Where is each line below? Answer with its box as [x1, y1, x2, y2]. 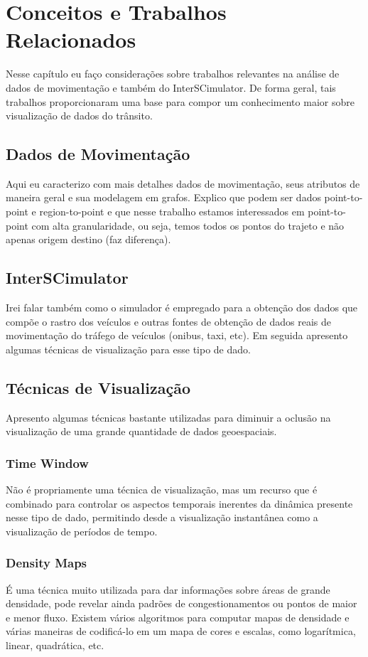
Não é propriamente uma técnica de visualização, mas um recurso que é [6, 482, 318, 497]
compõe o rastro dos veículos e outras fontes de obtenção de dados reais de [6, 314, 331, 328]
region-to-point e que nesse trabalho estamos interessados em [39, 204, 305, 219]
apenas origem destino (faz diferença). [6, 232, 171, 247]
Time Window [6, 454, 89, 471]
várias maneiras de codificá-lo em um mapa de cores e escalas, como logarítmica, [6, 624, 356, 639]
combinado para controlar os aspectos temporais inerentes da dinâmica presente [6, 496, 353, 511]
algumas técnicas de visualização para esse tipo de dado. [6, 341, 251, 356]
